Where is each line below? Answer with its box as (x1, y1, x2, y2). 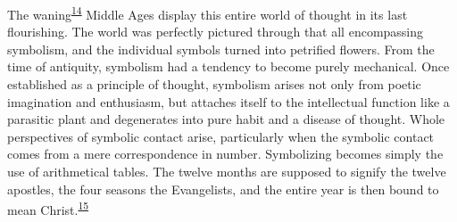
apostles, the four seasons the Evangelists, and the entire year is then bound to (7, 179, 439, 198)
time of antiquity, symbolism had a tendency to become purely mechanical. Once (7, 57, 450, 76)
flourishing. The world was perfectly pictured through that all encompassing (7, 22, 424, 41)
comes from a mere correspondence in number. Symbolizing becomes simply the (7, 144, 444, 163)
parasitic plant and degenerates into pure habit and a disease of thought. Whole (7, 110, 445, 128)
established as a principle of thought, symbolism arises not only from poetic (7, 75, 421, 94)
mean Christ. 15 (7, 198, 89, 218)
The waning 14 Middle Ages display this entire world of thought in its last (7, 3, 408, 23)
